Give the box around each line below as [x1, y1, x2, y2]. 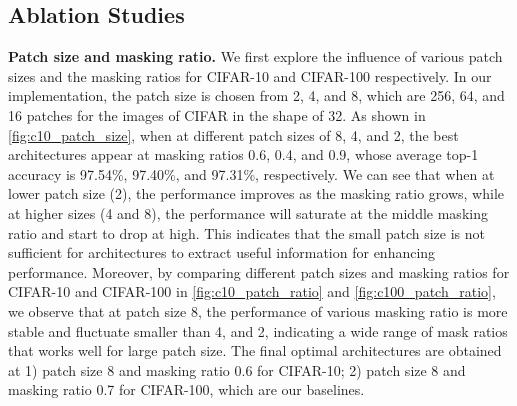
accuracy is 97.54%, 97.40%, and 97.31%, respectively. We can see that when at [8, 163, 495, 184]
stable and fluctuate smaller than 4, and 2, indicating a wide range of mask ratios [8, 320, 508, 341]
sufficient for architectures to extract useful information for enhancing [8, 242, 436, 263]
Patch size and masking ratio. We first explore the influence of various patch [8, 46, 503, 67]
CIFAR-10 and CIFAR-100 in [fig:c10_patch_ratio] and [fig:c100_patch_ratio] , [8, 281, 496, 302]
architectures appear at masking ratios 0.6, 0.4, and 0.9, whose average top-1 [8, 144, 479, 165]
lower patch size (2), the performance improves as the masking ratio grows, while [8, 183, 505, 204]
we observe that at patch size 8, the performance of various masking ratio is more [8, 300, 508, 321]
